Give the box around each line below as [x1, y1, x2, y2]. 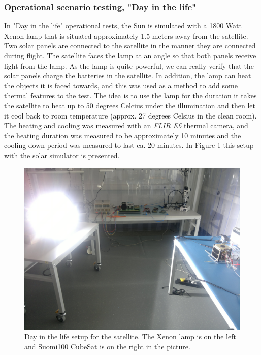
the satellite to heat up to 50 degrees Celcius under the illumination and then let [4, 100, 255, 110]
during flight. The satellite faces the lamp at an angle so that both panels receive [4, 50, 256, 61]
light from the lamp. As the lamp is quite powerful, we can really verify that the [4, 60, 254, 71]
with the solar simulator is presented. [4, 150, 120, 160]
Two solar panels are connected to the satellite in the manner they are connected [4, 40, 256, 51]
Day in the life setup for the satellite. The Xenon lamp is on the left [24, 331, 236, 342]
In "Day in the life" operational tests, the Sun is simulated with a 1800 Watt [4, 20, 242, 31]
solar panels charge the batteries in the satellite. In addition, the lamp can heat [4, 70, 251, 81]
